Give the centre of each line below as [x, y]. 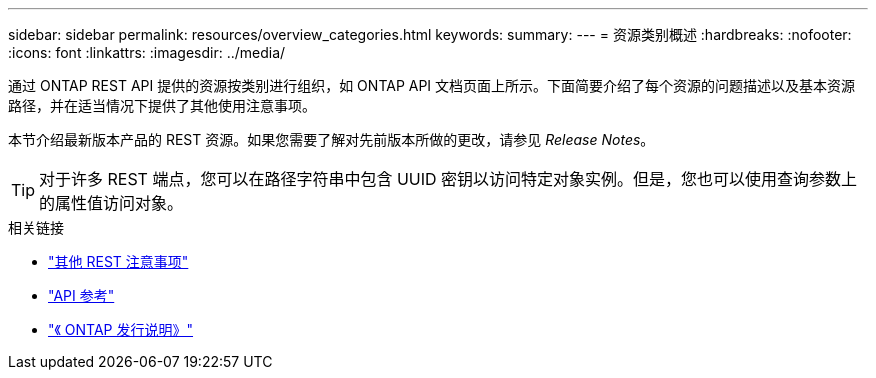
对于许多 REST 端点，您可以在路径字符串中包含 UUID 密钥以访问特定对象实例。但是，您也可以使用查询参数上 [448, 179]
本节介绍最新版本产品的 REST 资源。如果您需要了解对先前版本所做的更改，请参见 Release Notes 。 [331, 139]
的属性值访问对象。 [111, 203]
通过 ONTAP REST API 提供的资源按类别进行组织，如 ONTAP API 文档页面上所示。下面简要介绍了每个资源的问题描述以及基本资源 [432, 85]
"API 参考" [81, 295]
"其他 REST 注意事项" [118, 261]
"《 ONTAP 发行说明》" [121, 329]
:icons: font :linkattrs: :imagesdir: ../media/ [147, 52]
